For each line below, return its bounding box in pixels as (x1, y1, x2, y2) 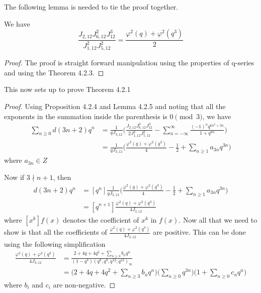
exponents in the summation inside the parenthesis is (4, 111, 167, 121)
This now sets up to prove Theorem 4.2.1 (4, 84, 131, 94)
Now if (4, 172, 25, 182)
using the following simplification (4, 239, 106, 249)
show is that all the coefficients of (4, 227, 107, 237)
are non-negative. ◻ (53, 279, 116, 289)
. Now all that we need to (179, 214, 257, 225)
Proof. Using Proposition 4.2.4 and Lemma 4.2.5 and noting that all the (4, 101, 226, 112)
